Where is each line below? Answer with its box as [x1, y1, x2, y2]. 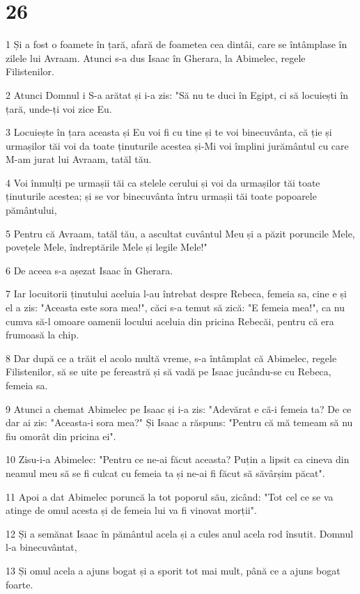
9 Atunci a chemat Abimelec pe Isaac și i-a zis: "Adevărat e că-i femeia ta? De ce [6, 401, 352, 416]
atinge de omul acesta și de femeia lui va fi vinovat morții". [6, 503, 257, 517]
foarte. [6, 577, 33, 591]
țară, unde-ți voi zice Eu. [6, 101, 112, 116]
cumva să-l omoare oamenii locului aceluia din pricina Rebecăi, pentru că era [6, 313, 334, 328]
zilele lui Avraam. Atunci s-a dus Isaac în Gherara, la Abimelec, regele [6, 50, 306, 65]
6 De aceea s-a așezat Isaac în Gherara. [6, 263, 173, 277]
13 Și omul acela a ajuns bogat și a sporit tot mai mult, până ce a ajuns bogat [6, 563, 341, 577]
